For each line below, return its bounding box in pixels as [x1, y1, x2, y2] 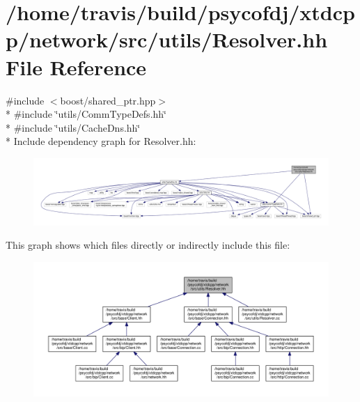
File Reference [6, 52, 147, 81]
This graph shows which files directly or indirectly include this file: [6, 238, 290, 252]
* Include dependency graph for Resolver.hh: [6, 134, 196, 148]
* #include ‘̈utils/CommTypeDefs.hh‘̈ [6, 107, 166, 121]
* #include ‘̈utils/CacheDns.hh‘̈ [6, 120, 141, 134]
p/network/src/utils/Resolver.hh [6, 25, 328, 54]
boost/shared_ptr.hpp [60, 93, 156, 107]
